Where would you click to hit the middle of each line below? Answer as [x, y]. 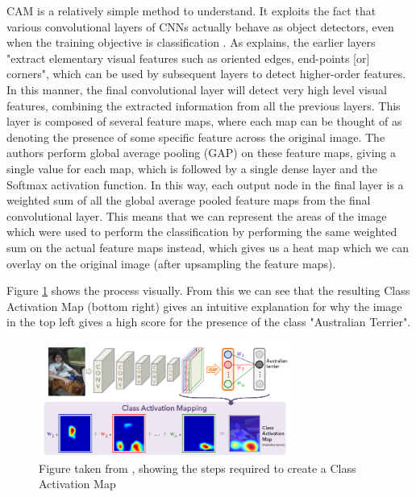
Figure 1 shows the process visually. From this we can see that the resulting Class [208, 290]
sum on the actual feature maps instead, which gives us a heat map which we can [208, 247]
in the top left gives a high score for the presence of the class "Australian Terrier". [209, 322]
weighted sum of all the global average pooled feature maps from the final [189, 200]
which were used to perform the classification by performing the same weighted [202, 232]
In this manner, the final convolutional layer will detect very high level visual [197, 89]
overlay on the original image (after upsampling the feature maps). [171, 263]
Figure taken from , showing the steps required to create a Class [198, 468]
